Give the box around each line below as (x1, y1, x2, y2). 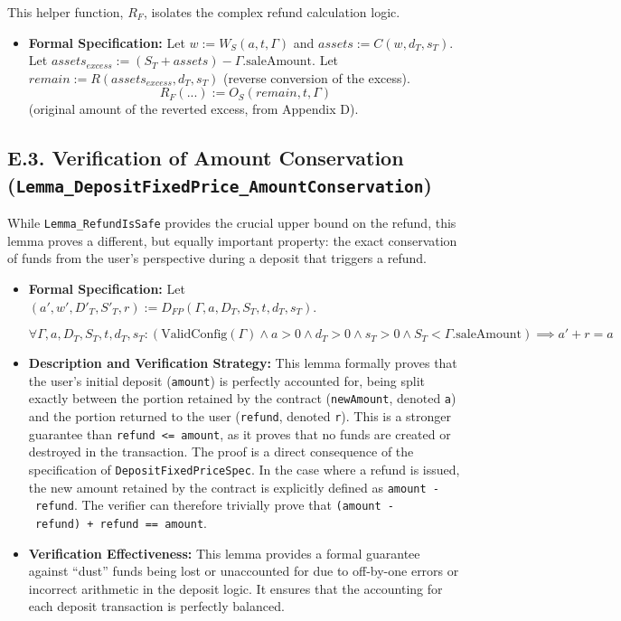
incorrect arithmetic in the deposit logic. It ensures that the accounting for (28, 579, 443, 597)
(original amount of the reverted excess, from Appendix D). (28, 99, 359, 118)
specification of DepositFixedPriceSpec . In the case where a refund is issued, (28, 459, 460, 478)
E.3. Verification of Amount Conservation (7, 144, 404, 172)
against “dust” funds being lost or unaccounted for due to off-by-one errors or (28, 561, 459, 580)
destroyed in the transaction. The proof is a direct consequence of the (28, 442, 414, 461)
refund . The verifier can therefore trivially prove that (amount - (34, 495, 394, 514)
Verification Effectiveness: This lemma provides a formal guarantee (28, 543, 420, 562)
